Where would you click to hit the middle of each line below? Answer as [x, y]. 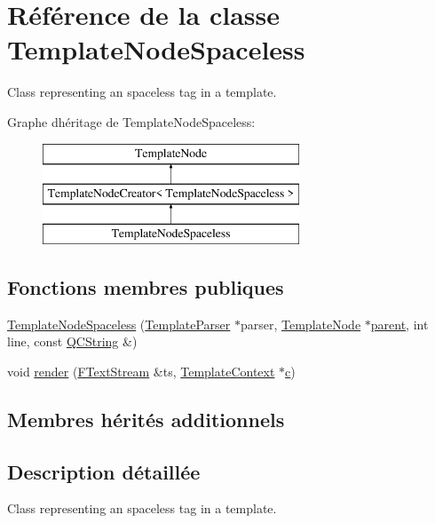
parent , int [399, 324]
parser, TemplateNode [301, 324]
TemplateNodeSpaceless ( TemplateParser [119, 324]
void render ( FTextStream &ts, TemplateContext [141, 371]
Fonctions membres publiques [146, 286]
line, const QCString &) [72, 341]
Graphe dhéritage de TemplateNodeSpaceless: [131, 121]
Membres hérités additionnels [146, 419]
